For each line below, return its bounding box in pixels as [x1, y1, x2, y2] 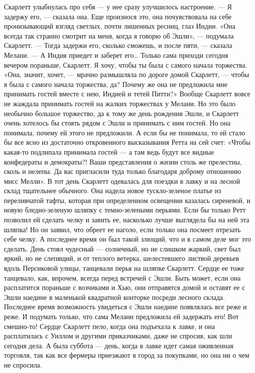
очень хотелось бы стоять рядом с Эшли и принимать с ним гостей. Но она [4, 118, 231, 128]
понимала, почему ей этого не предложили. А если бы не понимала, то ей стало [4, 127, 245, 137]
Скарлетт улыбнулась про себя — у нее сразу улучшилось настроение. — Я [4, 1, 232, 11]
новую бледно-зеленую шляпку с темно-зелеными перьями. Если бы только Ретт [4, 205, 246, 215]
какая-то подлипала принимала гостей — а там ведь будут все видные [4, 146, 215, 157]
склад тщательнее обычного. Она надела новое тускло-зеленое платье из [4, 185, 222, 196]
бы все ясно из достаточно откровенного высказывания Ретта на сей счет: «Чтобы [4, 137, 251, 147]
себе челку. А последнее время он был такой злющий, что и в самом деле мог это [4, 234, 251, 244]
